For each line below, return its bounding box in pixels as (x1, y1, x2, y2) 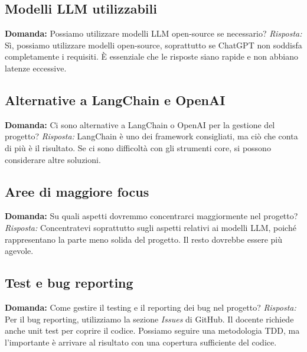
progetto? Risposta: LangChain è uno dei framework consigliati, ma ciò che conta (5, 130, 298, 142)
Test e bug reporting (5, 273, 133, 292)
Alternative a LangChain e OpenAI (5, 90, 226, 109)
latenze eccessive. (5, 61, 67, 74)
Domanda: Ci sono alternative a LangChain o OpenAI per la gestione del (5, 118, 275, 131)
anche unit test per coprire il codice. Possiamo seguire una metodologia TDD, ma (5, 324, 300, 337)
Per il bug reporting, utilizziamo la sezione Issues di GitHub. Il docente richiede (5, 312, 294, 325)
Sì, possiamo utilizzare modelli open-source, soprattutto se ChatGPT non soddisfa (5, 38, 302, 51)
